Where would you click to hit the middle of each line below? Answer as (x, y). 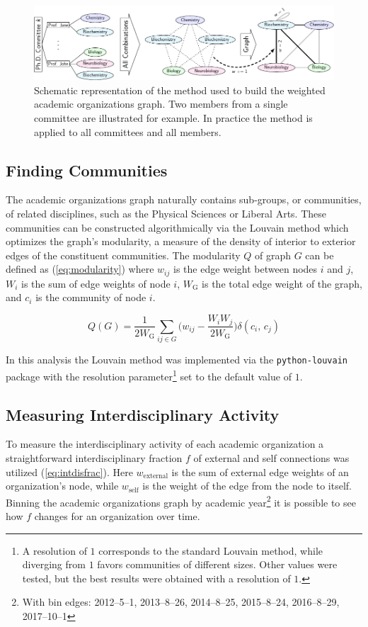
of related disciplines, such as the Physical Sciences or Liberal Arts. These (166, 214)
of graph (273, 255)
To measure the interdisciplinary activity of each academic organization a (165, 444)
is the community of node (91, 297)
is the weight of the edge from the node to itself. (247, 486)
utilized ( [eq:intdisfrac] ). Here (69, 471)
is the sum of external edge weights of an (260, 471)
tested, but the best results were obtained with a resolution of (156, 578)
